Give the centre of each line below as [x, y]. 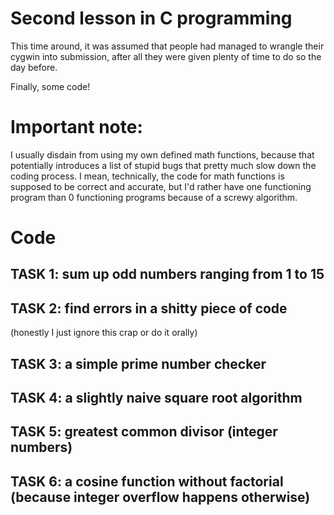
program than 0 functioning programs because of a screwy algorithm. [154, 197]
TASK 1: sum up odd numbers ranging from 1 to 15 [167, 274]
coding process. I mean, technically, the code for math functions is [147, 176]
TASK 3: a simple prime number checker [138, 363]
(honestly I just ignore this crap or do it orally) [104, 333]
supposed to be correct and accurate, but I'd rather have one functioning [161, 186]
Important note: [76, 127]
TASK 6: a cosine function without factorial [147, 481]
